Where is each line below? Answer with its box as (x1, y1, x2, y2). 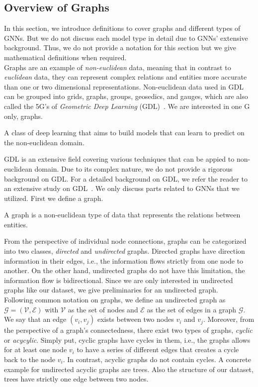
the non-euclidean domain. (4, 137, 85, 147)
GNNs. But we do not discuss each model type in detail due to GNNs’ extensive (4, 32, 248, 43)
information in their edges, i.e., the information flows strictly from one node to (4, 255, 244, 266)
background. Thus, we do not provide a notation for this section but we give (4, 42, 237, 53)
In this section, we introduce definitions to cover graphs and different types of (4, 23, 241, 33)
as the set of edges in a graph (147, 304, 237, 314)
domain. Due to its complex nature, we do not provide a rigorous (34, 163, 233, 174)
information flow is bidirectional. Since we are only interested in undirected (4, 275, 233, 285)
